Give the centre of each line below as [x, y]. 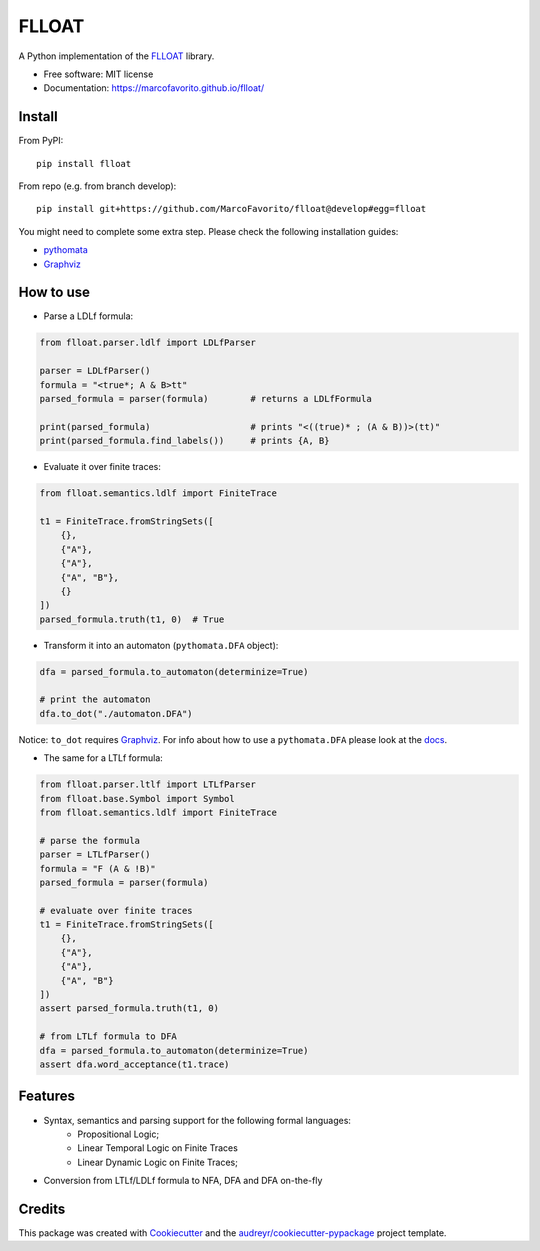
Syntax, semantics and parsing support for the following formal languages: [197, 1120]
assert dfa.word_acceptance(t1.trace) [134, 1064]
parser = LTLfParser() [95, 854]
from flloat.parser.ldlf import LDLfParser [148, 343]
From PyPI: [41, 141]
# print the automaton [95, 699]
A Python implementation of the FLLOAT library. [116, 56]
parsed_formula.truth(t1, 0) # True [132, 619]
